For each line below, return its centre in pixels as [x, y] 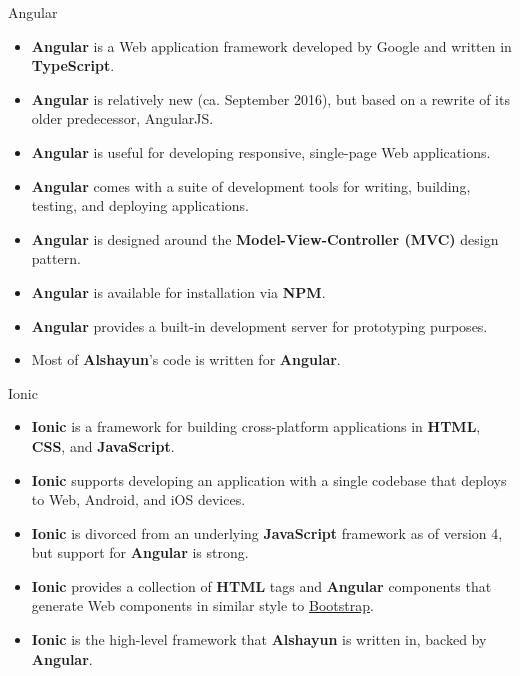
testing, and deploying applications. [140, 205]
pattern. [56, 258]
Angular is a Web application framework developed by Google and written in [271, 45]
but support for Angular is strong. [140, 552]
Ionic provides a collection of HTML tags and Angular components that [261, 585]
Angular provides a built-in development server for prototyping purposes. [259, 325]
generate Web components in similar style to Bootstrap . [202, 605]
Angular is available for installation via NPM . [178, 291]
